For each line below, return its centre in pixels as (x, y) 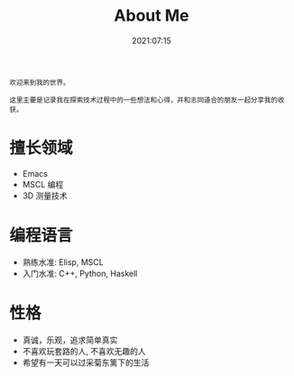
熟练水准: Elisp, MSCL (63, 261)
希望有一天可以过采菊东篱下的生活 (86, 362)
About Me (152, 16)
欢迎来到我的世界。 (40, 82)
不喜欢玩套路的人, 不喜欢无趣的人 (84, 351)
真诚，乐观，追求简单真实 (70, 340)
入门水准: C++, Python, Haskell (80, 273)
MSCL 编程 (43, 184)
